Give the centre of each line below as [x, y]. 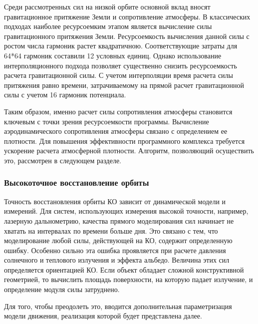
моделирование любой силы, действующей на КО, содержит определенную [118, 240]
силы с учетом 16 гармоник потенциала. [65, 95]
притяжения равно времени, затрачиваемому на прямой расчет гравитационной [124, 85]
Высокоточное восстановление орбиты [77, 182]
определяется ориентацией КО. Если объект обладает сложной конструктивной [124, 269]
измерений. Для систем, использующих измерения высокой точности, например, [126, 211]
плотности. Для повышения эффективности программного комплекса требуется [125, 141]
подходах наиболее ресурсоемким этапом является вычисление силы [108, 26]
